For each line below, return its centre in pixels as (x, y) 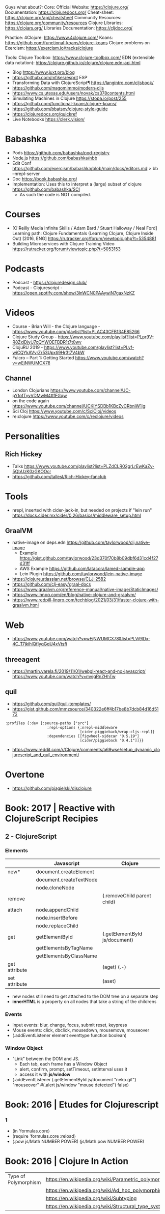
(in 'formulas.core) (31, 1131)
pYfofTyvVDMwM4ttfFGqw (40, 395)
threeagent (23, 659)
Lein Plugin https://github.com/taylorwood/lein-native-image (81, 574)
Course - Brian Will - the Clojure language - (56, 326)
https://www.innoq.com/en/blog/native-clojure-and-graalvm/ (74, 595)
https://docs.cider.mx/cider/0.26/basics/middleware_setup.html (77, 515)
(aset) (109, 981)
